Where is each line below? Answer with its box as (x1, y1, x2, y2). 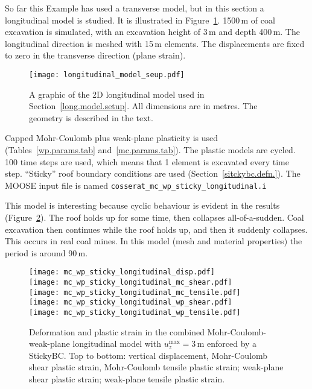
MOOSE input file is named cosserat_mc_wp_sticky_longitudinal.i (5, 179, 267, 191)
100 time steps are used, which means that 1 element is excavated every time (5, 155, 289, 168)
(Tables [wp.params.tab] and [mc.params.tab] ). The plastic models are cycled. (5, 144, 296, 156)
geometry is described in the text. (29, 111, 153, 124)
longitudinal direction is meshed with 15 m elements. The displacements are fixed (5, 37, 305, 49)
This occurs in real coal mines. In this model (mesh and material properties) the (5, 235, 302, 247)
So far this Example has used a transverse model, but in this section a (5, 2, 264, 14)
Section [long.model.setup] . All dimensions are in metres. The (29, 100, 258, 112)
